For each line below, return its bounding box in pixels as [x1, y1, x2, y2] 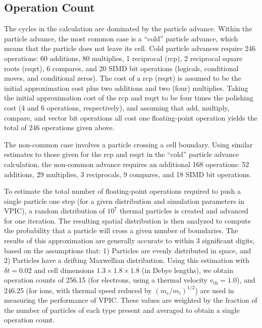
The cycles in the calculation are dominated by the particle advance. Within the [4, 23, 252, 34]
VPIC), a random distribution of [4, 205, 105, 216]
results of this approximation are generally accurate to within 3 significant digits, [4, 235, 255, 246]
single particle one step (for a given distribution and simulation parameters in [4, 195, 244, 206]
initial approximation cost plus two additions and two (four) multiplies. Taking [4, 82, 248, 93]
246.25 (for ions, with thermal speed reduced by [4, 285, 152, 295]
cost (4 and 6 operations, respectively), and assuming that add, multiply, [4, 102, 230, 113]
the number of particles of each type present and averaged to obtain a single [4, 304, 240, 315]
